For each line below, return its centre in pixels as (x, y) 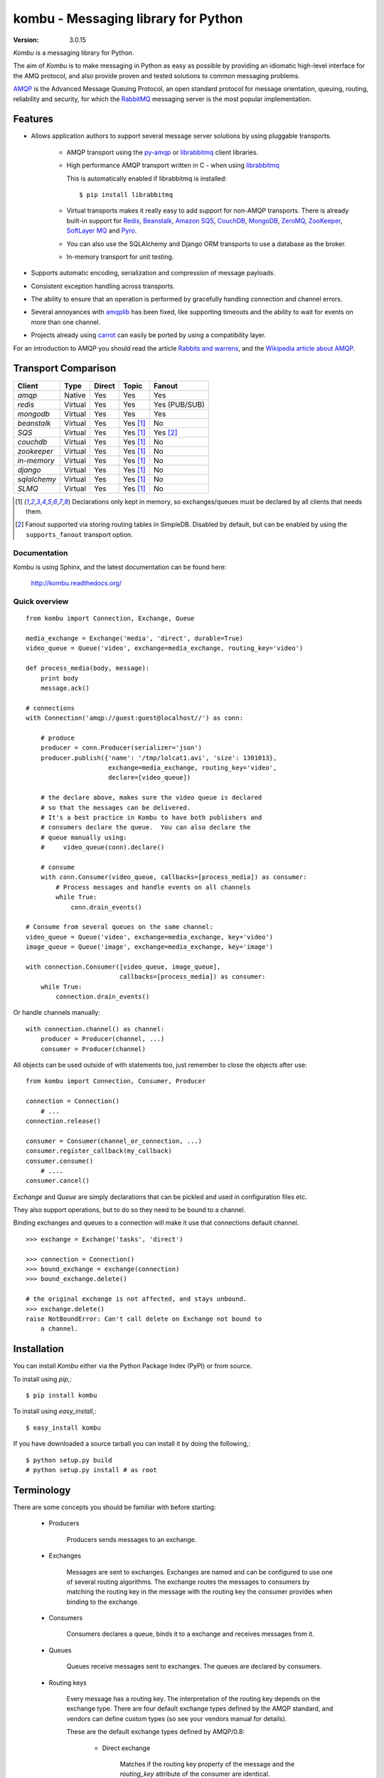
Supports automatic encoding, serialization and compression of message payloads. (153, 273)
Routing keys (68, 1683)
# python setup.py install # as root (92, 1470)
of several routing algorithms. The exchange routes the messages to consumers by (188, 1582)
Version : (26, 40)
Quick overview (41, 602)
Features (33, 119)
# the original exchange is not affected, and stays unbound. (137, 1299)
